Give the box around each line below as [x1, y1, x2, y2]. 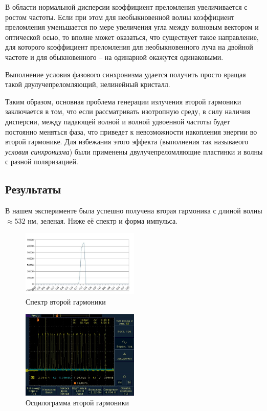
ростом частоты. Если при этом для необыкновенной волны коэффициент [5, 11, 234, 22]
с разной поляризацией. [5, 156, 78, 167]
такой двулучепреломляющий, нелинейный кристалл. [5, 79, 170, 90]
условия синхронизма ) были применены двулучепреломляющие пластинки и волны [5, 146, 263, 157]
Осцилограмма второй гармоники [26, 397, 129, 408]
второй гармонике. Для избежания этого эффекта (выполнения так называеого [5, 136, 249, 147]
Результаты [5, 181, 61, 197]
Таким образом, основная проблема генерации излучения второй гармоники [5, 96, 241, 106]
